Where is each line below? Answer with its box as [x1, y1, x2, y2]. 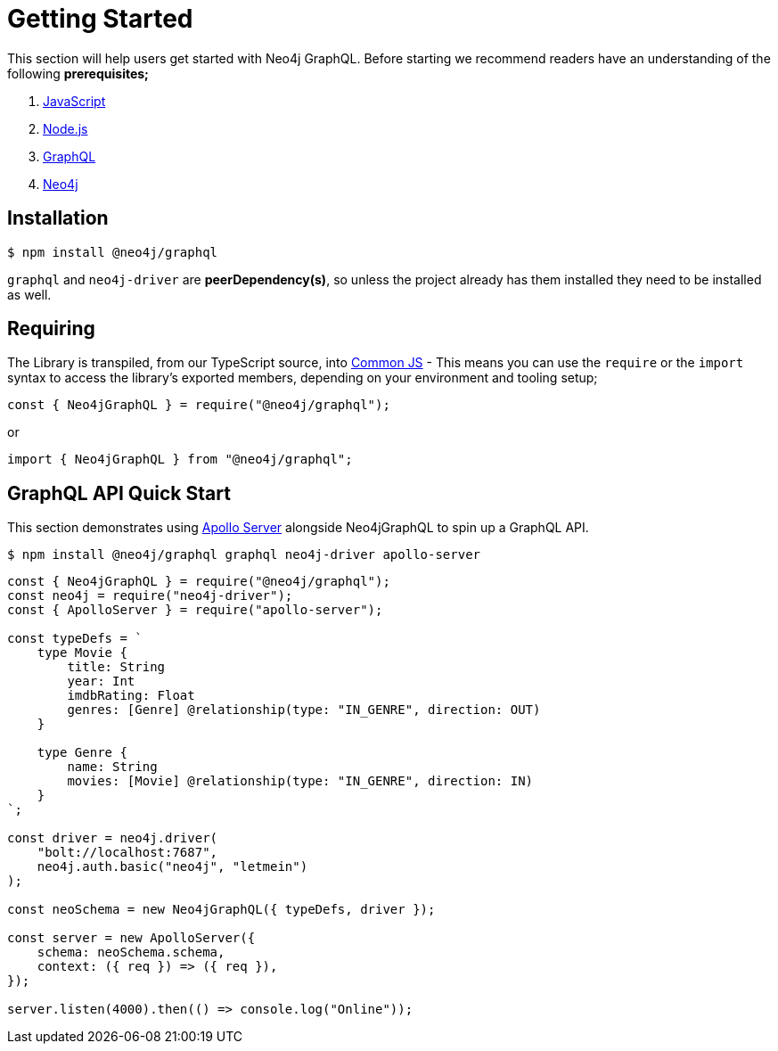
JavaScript [43, 93, 106, 109]
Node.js [43, 120, 88, 136]
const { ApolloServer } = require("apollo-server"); [7, 603, 383, 618]
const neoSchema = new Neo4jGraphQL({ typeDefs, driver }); [7, 902, 436, 917]
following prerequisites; [7, 65, 149, 81]
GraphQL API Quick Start [7, 481, 231, 505]
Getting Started [7, 4, 193, 34]
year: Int [67, 674, 135, 689]
